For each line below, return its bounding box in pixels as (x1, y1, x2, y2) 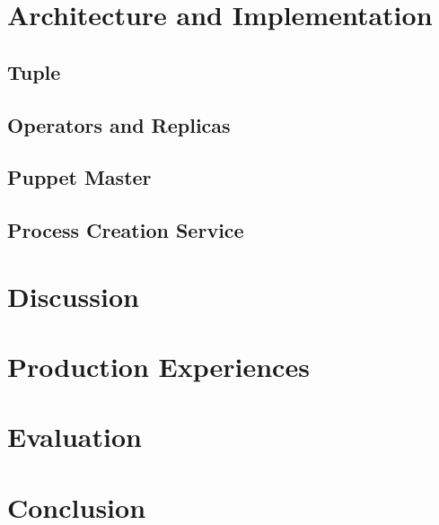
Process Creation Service (7, 216, 244, 244)
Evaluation (7, 418, 142, 455)
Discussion (7, 277, 139, 314)
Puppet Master (7, 163, 152, 191)
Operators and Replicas (7, 110, 231, 138)
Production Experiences (7, 348, 310, 385)
